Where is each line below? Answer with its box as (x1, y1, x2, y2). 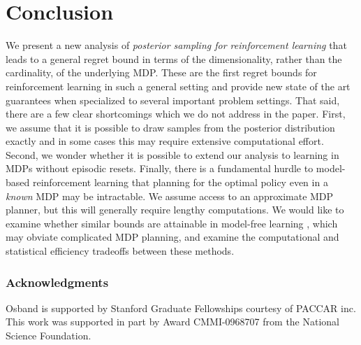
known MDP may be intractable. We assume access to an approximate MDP (6, 188, 334, 203)
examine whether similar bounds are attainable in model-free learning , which (6, 216, 338, 230)
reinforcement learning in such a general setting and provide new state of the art (6, 78, 351, 93)
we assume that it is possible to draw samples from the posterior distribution (6, 120, 335, 134)
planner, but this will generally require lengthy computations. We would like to (6, 202, 344, 217)
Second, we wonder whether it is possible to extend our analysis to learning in (6, 147, 339, 162)
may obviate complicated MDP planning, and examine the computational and (6, 230, 339, 244)
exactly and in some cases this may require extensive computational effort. (6, 134, 324, 148)
